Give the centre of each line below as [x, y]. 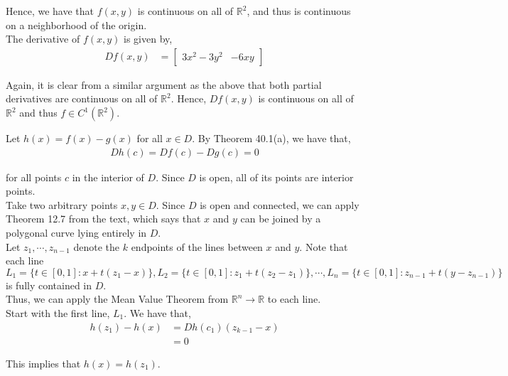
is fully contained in [49, 285]
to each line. [294, 299]
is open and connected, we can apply [280, 204]
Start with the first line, [58, 312]
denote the [96, 246]
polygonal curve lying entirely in [76, 232]
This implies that [43, 363]
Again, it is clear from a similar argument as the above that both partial [164, 84]
